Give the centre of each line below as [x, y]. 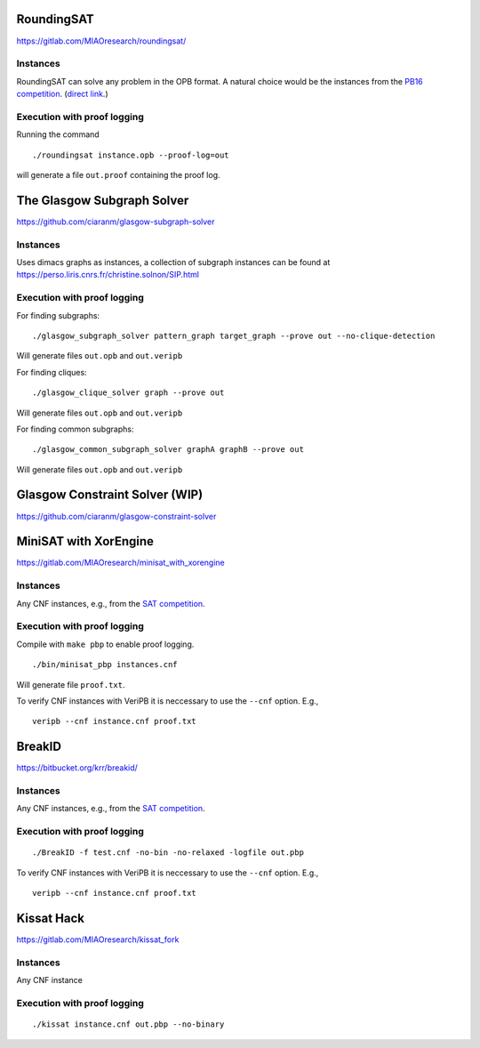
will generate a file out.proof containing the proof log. [118, 174]
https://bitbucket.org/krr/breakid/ [77, 768]
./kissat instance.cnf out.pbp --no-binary [128, 1024]
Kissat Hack [50, 918]
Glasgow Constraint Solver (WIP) [110, 495]
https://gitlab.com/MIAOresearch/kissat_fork [98, 939]
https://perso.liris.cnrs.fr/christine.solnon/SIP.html [108, 275]
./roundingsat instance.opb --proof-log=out [131, 155]
